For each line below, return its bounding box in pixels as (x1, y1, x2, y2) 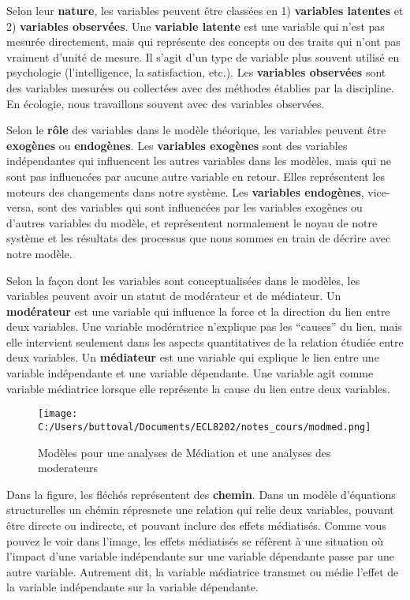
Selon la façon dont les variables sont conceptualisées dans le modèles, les (6, 272, 360, 288)
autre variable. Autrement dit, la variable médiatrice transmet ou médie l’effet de (6, 563, 399, 579)
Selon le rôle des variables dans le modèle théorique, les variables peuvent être (6, 122, 386, 138)
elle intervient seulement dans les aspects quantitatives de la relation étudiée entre (6, 333, 404, 350)
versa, (6, 199, 35, 216)
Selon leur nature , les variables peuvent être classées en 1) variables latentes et (6, 2, 404, 18)
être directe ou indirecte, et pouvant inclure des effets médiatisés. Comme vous (6, 516, 386, 533)
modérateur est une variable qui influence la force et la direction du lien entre (6, 302, 390, 319)
